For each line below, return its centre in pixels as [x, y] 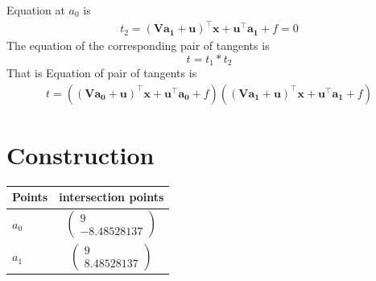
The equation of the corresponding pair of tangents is [138, 45]
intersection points [112, 197]
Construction [81, 154]
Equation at [36, 10]
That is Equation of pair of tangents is [102, 73]
